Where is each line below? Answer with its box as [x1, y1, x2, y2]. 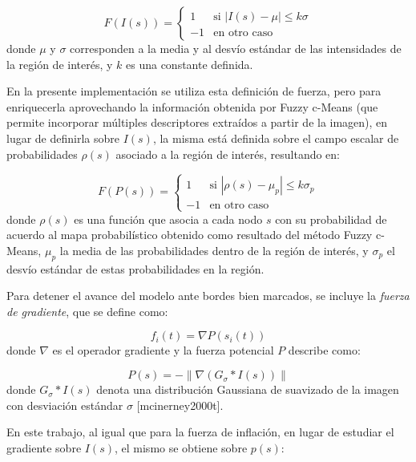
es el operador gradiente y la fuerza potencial [52, 342, 274, 359]
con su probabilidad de [275, 210, 387, 227]
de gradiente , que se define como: [6, 302, 168, 319]
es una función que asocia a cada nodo [74, 210, 263, 227]
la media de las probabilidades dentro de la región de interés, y [59, 241, 369, 258]
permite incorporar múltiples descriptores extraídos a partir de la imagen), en [6, 114, 388, 131]
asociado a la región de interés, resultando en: [115, 145, 341, 162]
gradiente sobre [6, 439, 82, 456]
